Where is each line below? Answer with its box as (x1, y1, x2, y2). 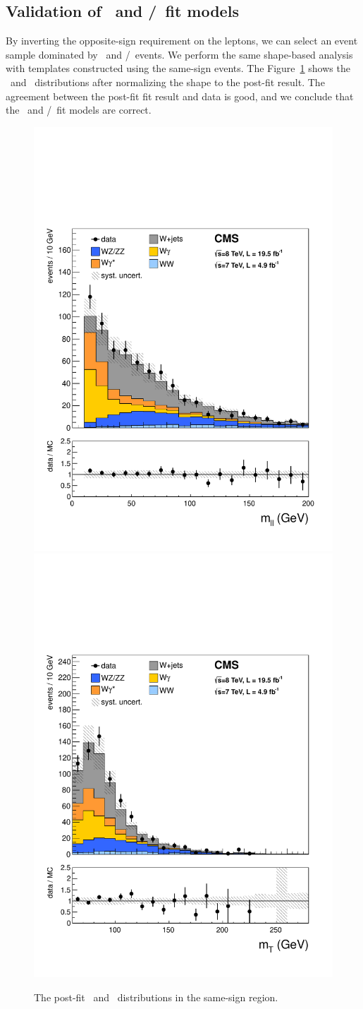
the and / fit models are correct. (6, 102, 152, 117)
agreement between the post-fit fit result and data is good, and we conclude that (6, 88, 354, 103)
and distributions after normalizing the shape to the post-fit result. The (10, 74, 325, 89)
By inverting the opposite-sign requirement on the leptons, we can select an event (6, 33, 358, 48)
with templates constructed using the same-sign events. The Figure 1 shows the (6, 61, 350, 76)
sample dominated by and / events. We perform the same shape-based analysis (6, 47, 353, 61)
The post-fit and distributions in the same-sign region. (34, 989, 278, 1004)
